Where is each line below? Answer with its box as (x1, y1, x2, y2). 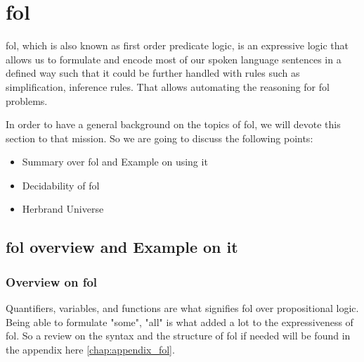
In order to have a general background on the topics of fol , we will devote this (6, 117, 341, 132)
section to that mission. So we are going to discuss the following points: (6, 130, 313, 145)
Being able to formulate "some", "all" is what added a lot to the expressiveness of (6, 314, 353, 329)
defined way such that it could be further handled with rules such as (6, 65, 300, 80)
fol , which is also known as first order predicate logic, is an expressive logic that (6, 38, 349, 53)
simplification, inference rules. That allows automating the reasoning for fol (6, 79, 330, 94)
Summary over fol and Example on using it (22, 154, 208, 169)
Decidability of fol (22, 177, 100, 192)
